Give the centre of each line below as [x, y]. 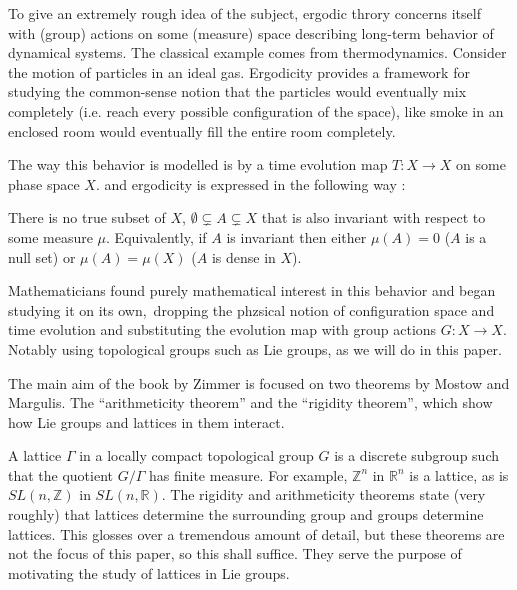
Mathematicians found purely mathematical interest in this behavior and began [252, 290]
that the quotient [61, 474]
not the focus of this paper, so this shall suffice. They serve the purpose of [235, 553]
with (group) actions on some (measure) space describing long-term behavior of [251, 32]
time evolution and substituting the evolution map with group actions [222, 329]
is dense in [243, 256]
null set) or [42, 256]
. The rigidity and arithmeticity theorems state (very [323, 494]
